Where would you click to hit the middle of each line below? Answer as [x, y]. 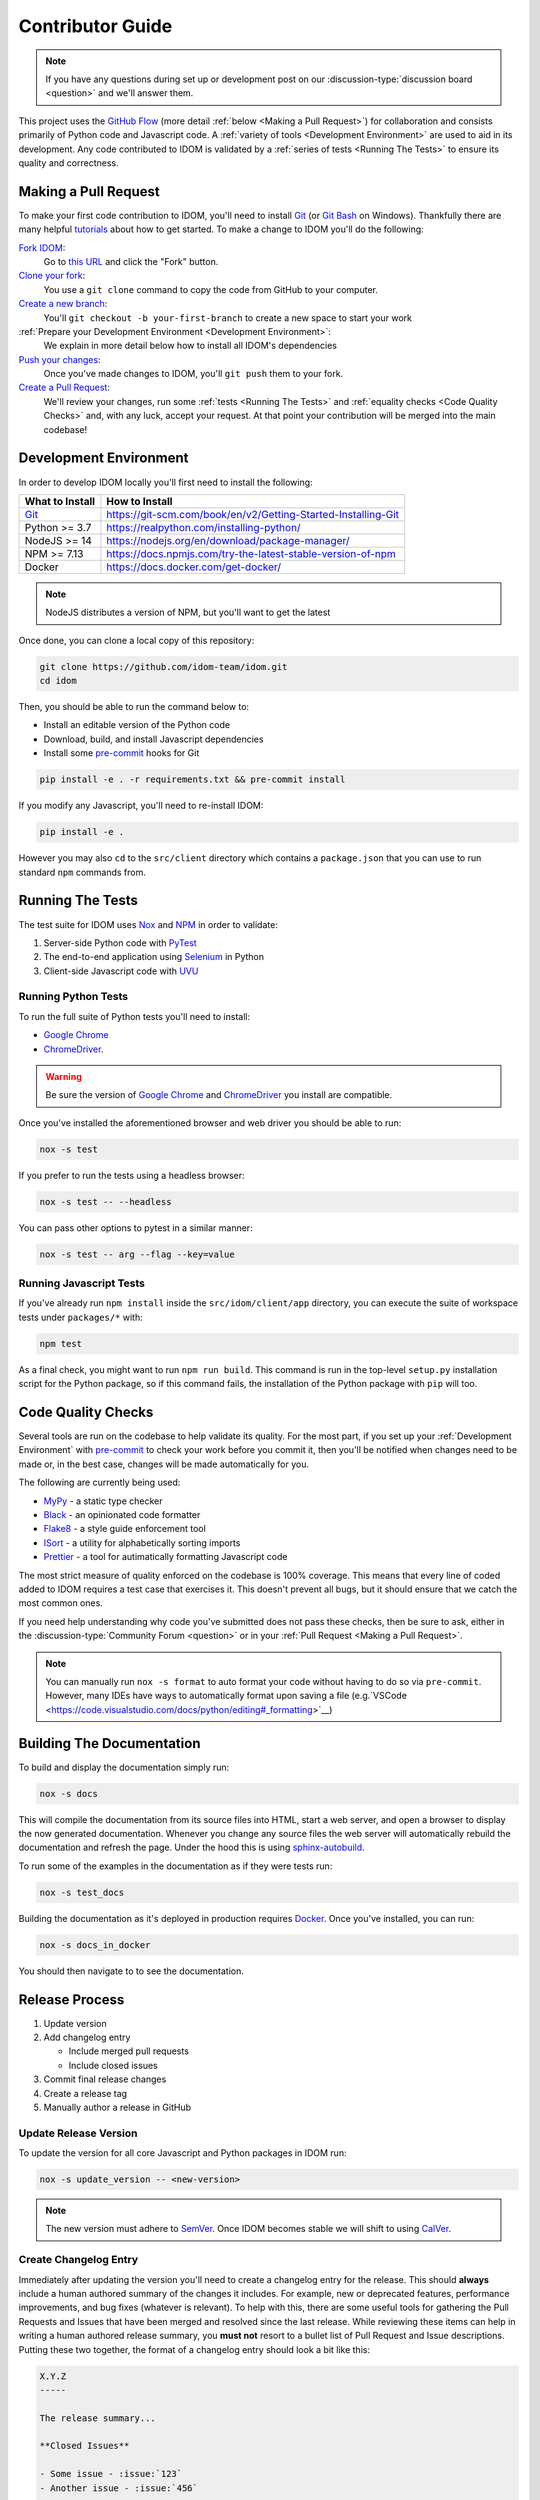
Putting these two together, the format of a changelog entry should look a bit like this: [194, 2349]
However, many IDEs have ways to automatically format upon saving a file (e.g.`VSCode [226, 1696]
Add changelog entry [87, 2037]
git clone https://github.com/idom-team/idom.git [163, 666]
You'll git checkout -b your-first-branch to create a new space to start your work [228, 317]
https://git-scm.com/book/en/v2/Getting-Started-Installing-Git [253, 514]
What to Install [59, 501]
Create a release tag [85, 2093]
